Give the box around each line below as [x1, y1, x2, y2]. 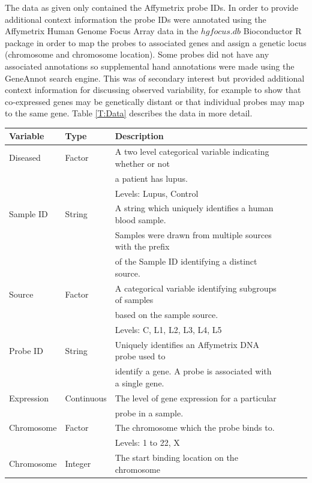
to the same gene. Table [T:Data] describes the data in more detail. [5, 107, 253, 119]
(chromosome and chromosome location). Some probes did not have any [5, 48, 269, 61]
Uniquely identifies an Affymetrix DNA [115, 338, 260, 350]
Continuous [65, 391, 107, 404]
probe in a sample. [115, 406, 184, 419]
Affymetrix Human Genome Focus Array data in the [5, 25, 199, 37]
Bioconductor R [243, 25, 302, 37]
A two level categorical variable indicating [115, 145, 269, 158]
